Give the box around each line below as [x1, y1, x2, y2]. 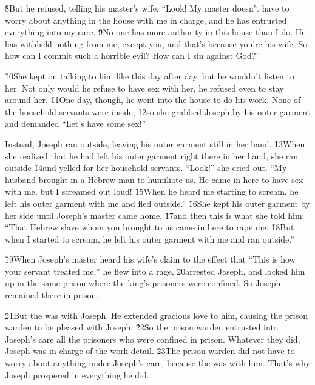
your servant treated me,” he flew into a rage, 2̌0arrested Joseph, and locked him [5, 264, 305, 277]
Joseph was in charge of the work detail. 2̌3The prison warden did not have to [5, 344, 295, 357]
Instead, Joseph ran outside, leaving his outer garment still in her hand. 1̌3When [5, 137, 305, 150]
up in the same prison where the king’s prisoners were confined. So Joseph [5, 276, 281, 289]
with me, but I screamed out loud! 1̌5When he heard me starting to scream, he [5, 185, 299, 198]
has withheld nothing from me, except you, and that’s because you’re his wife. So [5, 37, 308, 50]
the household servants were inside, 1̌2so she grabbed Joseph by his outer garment [5, 105, 311, 118]
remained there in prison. [5, 289, 99, 301]
